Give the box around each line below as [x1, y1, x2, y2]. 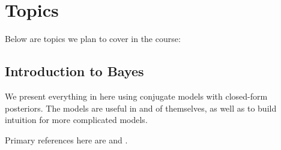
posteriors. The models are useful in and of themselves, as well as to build [5, 101, 277, 114]
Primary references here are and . [5, 133, 128, 146]
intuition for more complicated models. [5, 113, 148, 126]
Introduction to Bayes [5, 62, 144, 80]
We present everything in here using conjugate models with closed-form [5, 89, 268, 102]
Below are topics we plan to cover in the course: [5, 32, 181, 45]
